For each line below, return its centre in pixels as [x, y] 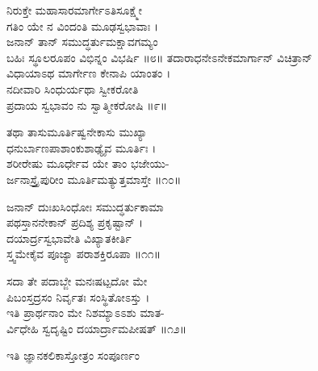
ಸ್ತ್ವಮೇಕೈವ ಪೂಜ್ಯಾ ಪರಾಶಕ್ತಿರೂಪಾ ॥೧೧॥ [84, 254]
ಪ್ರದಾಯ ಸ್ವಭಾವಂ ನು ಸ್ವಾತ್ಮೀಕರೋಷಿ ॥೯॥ [87, 104]
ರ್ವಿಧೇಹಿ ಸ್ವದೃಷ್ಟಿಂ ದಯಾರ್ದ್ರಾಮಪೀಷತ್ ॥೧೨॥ [97, 328]
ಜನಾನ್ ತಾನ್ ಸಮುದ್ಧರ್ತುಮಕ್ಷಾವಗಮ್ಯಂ [82, 42]
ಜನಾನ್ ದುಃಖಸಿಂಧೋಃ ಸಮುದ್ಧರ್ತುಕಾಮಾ [85, 206]
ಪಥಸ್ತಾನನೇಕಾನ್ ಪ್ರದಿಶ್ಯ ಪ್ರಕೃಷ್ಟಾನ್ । [75, 222]
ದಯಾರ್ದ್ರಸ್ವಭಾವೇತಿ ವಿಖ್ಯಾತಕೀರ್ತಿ [69, 238]
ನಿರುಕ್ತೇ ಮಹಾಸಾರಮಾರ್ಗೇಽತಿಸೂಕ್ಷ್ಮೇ [75, 10]
